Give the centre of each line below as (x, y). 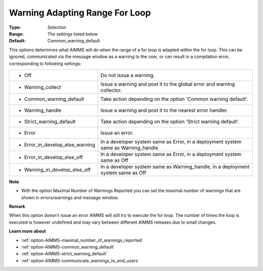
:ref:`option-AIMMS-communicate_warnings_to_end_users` (80, 260)
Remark (17, 207)
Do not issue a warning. (128, 75)
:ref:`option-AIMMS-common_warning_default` (68, 247)
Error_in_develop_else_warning (60, 145)
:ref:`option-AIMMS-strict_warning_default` (64, 254)
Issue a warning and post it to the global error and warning (168, 84)
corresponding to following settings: (45, 63)
